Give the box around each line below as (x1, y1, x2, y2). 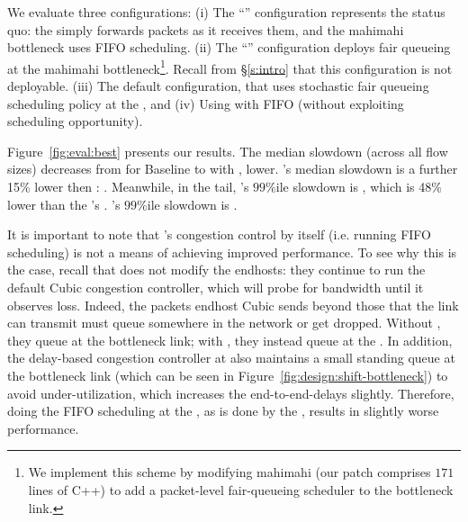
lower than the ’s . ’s (7, 194, 121, 213)
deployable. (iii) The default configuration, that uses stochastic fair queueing (7, 76, 429, 95)
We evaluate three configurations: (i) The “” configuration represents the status (7, 3, 445, 21)
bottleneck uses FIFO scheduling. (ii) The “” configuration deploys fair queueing (7, 38, 451, 57)
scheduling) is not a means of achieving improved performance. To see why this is (7, 242, 457, 261)
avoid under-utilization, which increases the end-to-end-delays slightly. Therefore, (7, 383, 454, 402)
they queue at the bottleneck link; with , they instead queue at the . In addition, (7, 330, 453, 349)
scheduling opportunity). (7, 112, 143, 130)
